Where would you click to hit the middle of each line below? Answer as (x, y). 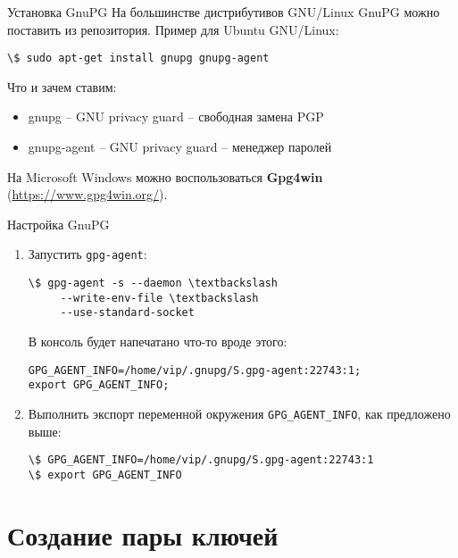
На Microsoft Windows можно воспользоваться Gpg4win (165, 176)
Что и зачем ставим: (62, 86)
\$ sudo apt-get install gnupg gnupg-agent (138, 58)
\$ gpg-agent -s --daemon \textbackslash (153, 283)
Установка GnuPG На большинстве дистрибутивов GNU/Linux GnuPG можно (224, 12)
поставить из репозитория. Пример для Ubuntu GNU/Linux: (173, 29)
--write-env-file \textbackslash (159, 298)
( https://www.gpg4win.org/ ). (87, 194)
